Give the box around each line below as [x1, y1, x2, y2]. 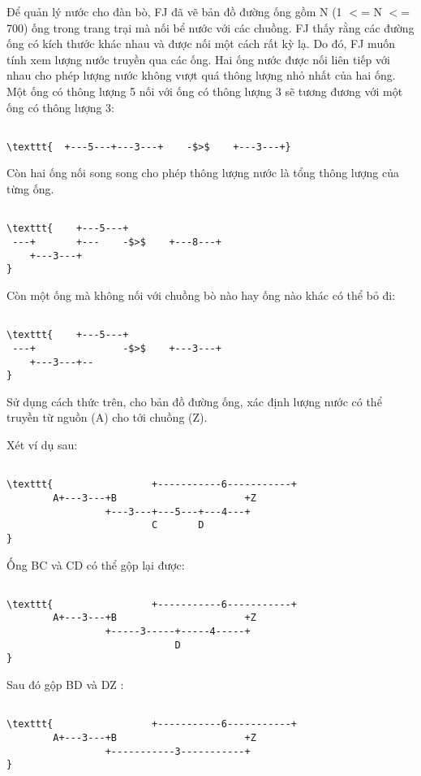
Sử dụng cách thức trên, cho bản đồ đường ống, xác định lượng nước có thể [6, 392, 382, 410]
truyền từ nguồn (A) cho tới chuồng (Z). [6, 409, 208, 426]
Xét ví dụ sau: [6, 436, 78, 453]
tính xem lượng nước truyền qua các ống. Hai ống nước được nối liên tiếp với [6, 50, 390, 67]
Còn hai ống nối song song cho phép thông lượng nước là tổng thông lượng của [6, 164, 399, 181]
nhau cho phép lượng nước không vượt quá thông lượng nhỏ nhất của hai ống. [6, 67, 396, 84]
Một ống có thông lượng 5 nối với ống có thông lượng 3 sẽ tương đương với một [6, 82, 403, 99]
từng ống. [6, 180, 54, 197]
